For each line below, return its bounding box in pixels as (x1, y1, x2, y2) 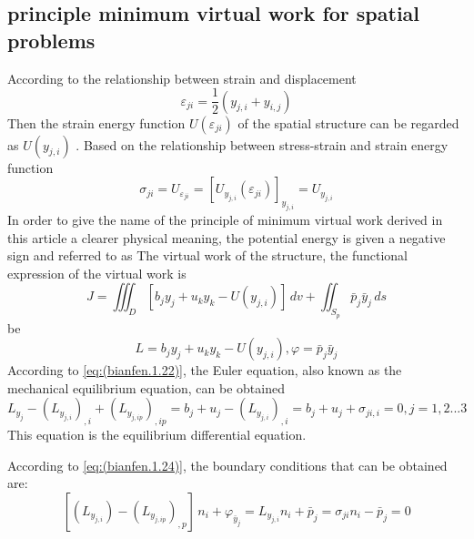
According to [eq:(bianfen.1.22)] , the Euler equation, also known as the (7, 361, 402, 380)
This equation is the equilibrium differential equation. (7, 425, 307, 444)
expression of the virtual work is (7, 263, 187, 282)
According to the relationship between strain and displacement (7, 68, 357, 87)
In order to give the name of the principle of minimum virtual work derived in (7, 210, 443, 229)
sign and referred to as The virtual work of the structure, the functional (7, 246, 408, 265)
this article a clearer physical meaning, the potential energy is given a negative (7, 228, 446, 247)
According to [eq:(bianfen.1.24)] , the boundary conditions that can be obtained (7, 455, 448, 474)
